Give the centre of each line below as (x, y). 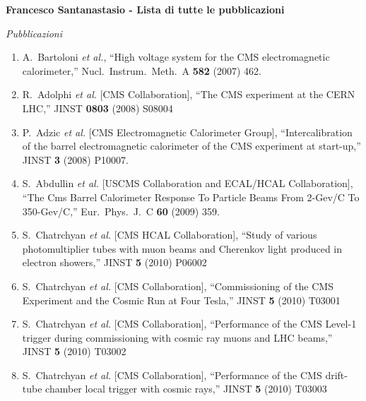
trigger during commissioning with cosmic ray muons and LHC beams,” (177, 337)
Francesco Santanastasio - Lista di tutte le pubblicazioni (145, 9)
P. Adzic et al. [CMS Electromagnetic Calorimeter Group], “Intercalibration (187, 132)
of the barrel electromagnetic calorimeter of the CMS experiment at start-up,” (191, 146)
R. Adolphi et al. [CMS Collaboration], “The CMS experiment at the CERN (189, 94)
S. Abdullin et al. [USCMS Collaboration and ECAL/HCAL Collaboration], (188, 183)
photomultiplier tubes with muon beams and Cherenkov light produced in (182, 248)
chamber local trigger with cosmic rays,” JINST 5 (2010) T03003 (186, 389)
